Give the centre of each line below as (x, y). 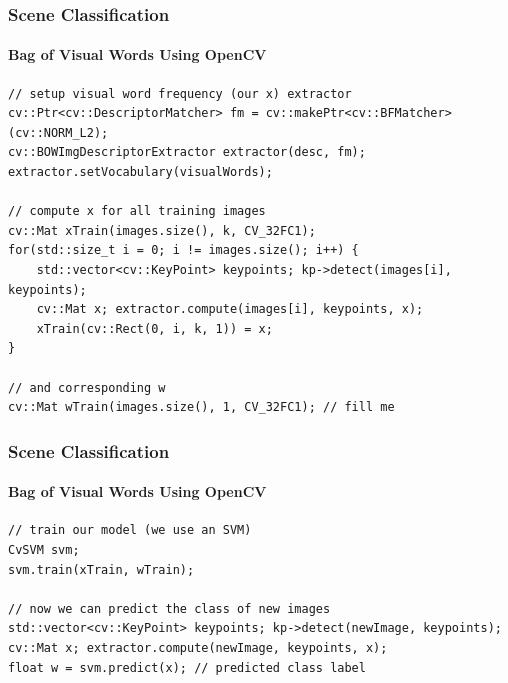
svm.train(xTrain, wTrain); (101, 569)
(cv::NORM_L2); (58, 132)
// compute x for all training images (137, 211)
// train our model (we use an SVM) (130, 530)
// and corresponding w (87, 387)
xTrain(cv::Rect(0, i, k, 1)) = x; (154, 328)
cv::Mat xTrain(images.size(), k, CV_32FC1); (162, 230)
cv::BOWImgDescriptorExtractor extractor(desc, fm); (187, 152)
